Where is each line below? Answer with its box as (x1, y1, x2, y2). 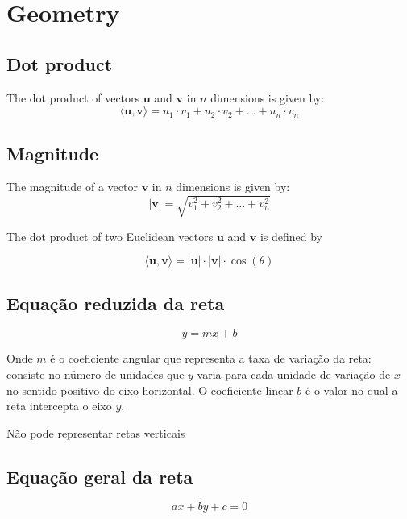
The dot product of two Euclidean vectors (6, 227, 214, 244)
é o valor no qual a (305, 381, 398, 398)
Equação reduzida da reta (6, 290, 225, 315)
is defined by (260, 227, 323, 244)
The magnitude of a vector (6, 178, 138, 195)
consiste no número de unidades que (6, 365, 185, 382)
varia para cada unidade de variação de (197, 365, 391, 382)
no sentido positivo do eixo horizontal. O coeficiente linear (6, 381, 293, 398)
